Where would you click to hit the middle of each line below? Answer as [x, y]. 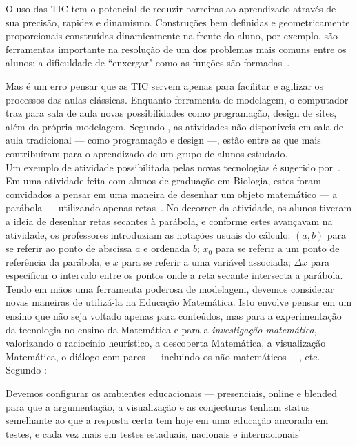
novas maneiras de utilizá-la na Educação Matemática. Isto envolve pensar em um [179, 302]
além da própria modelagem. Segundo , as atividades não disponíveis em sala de [175, 126]
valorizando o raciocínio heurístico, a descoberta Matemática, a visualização [166, 343]
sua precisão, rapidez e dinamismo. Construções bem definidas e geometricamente [178, 22]
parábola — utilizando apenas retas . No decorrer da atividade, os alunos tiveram [179, 207]
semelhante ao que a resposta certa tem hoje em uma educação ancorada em [167, 420]
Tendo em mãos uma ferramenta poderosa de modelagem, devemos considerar [170, 288]
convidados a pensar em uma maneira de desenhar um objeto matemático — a [172, 194]
